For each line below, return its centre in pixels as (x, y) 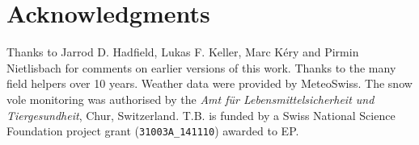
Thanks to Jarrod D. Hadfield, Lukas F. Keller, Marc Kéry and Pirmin (183, 52)
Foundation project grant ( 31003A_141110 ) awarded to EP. (153, 131)
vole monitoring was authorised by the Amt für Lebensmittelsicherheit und (190, 99)
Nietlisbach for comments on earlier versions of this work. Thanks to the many (201, 67)
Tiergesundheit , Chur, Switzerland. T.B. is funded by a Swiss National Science (201, 115)
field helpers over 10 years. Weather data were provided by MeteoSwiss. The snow (209, 83)
